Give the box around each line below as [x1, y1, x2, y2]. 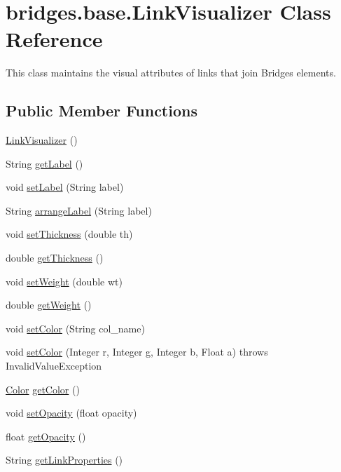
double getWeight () [6, 297, 92, 312]
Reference [6, 25, 103, 53]
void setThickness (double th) [6, 227, 133, 241]
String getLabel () [6, 156, 83, 170]
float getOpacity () [6, 429, 86, 443]
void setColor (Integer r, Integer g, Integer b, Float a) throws [6, 344, 268, 359]
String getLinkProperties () [6, 452, 123, 467]
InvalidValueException [6, 358, 102, 373]
